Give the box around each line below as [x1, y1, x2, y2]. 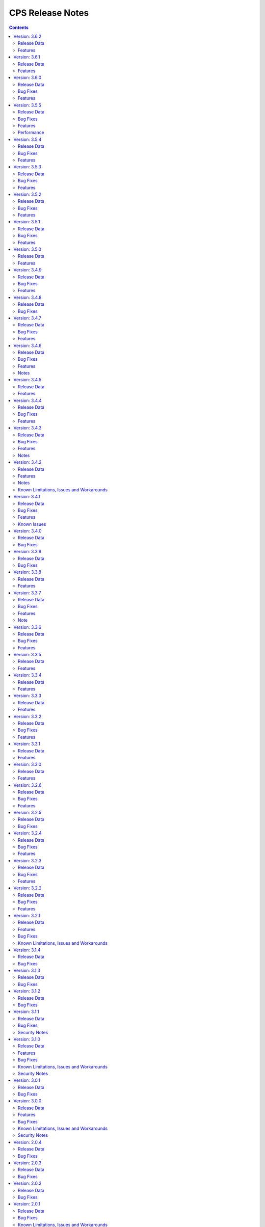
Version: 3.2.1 [13, 912, 41, 918]
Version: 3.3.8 [13, 569, 42, 575]
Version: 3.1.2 [13, 988, 41, 994]
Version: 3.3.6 [13, 624, 42, 630]
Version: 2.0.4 [13, 1139, 42, 1145]
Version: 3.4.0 [13, 528, 42, 534]
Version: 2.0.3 [13, 1160, 42, 1166]
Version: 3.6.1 [13, 54, 40, 60]
